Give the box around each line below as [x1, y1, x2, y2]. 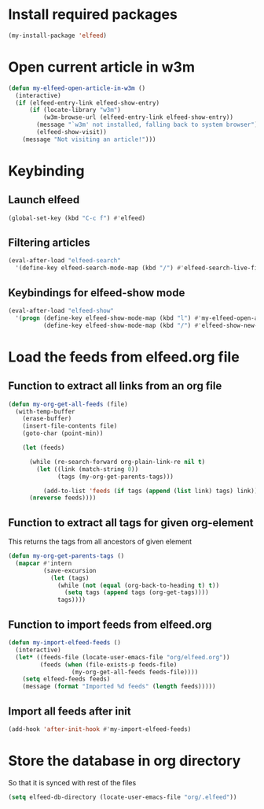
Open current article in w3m [8, 58, 195, 76]
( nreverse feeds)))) [28, 494, 97, 502]
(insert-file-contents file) [22, 422, 118, 430]
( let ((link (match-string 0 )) [36, 465, 139, 473]
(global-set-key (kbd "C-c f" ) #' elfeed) [8, 214, 146, 222]
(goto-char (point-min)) [22, 429, 104, 438]
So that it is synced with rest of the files [8, 777, 137, 787]
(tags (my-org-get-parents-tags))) [57, 473, 174, 481]
